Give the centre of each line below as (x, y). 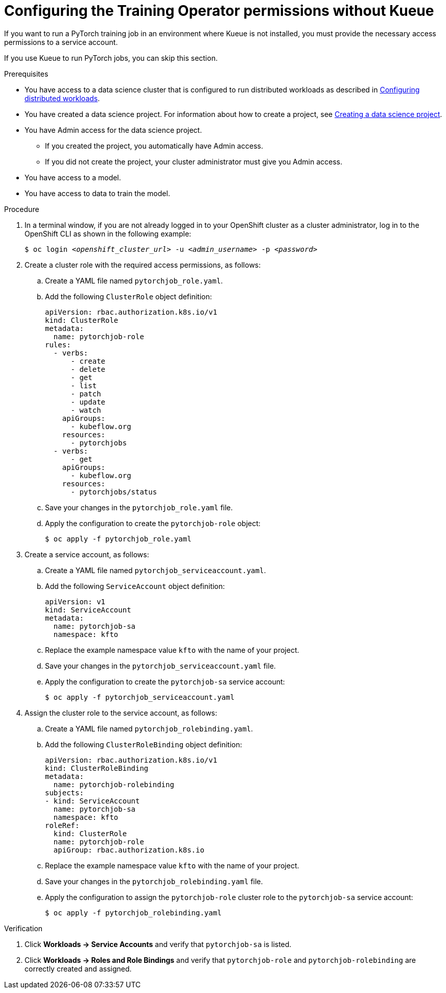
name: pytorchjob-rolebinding (114, 784)
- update (88, 402)
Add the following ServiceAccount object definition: (135, 586)
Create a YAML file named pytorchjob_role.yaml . (134, 280)
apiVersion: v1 (75, 601)
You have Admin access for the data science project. (113, 130)
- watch (86, 410)
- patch (86, 394)
